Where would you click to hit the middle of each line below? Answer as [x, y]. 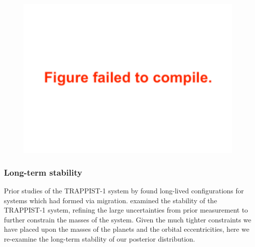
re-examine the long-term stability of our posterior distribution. [100, 239]
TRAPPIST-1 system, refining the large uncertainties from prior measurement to [126, 210]
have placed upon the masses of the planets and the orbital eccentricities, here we [127, 229]
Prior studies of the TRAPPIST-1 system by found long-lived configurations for [124, 191]
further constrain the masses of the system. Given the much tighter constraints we [128, 219]
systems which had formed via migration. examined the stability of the [111, 200]
